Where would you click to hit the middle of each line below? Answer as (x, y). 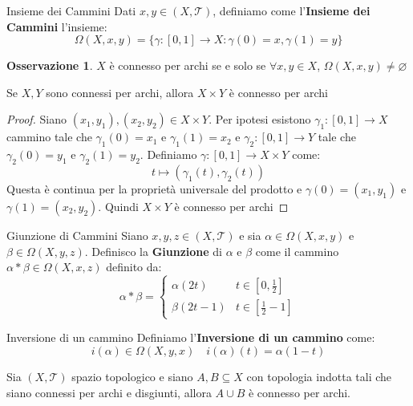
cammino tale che (49, 137)
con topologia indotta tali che (319, 376)
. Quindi (118, 206)
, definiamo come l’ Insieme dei (292, 10)
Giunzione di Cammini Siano (77, 235)
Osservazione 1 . (50, 65)
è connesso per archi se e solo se (188, 65)
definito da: (134, 267)
